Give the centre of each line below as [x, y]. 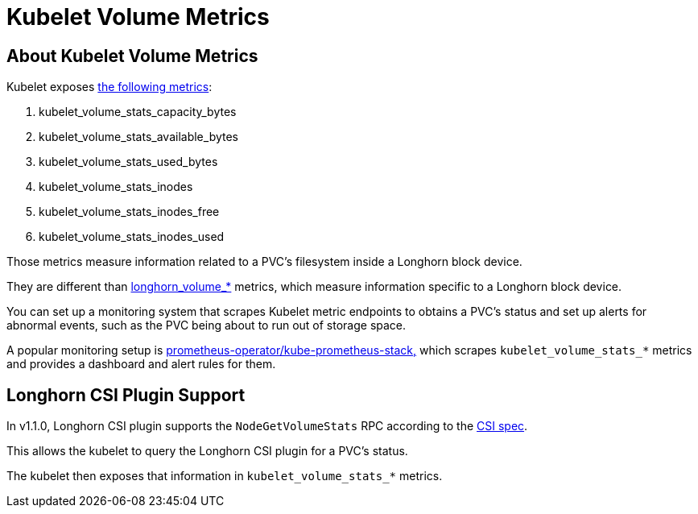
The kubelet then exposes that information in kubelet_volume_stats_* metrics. [225, 476]
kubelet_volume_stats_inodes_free [129, 212]
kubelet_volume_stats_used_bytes [128, 162]
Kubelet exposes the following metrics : [109, 87]
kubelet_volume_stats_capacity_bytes [138, 112]
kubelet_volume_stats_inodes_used [132, 237]
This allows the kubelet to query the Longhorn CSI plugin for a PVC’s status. [207, 451]
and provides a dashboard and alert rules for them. [141, 364]
